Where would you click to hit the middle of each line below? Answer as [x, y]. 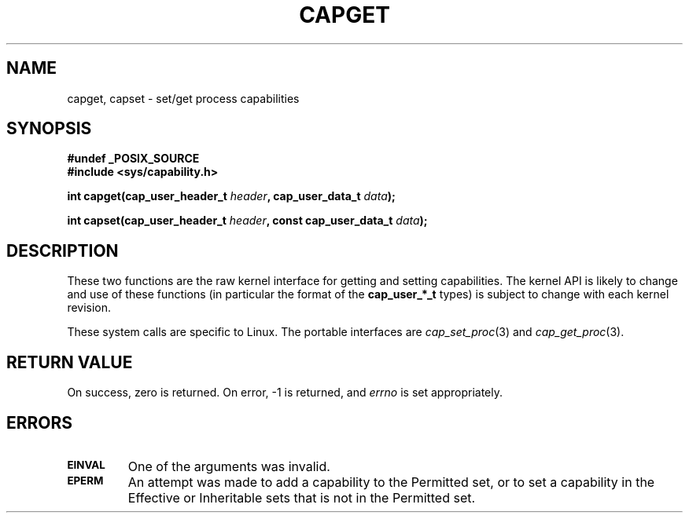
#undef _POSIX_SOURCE [133, 159]
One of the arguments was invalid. [229, 466]
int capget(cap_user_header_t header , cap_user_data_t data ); [231, 196]
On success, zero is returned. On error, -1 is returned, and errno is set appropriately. [285, 393]
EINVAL [86, 464]
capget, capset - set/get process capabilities [183, 98]
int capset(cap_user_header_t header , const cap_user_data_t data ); [247, 221]
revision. [89, 308]
